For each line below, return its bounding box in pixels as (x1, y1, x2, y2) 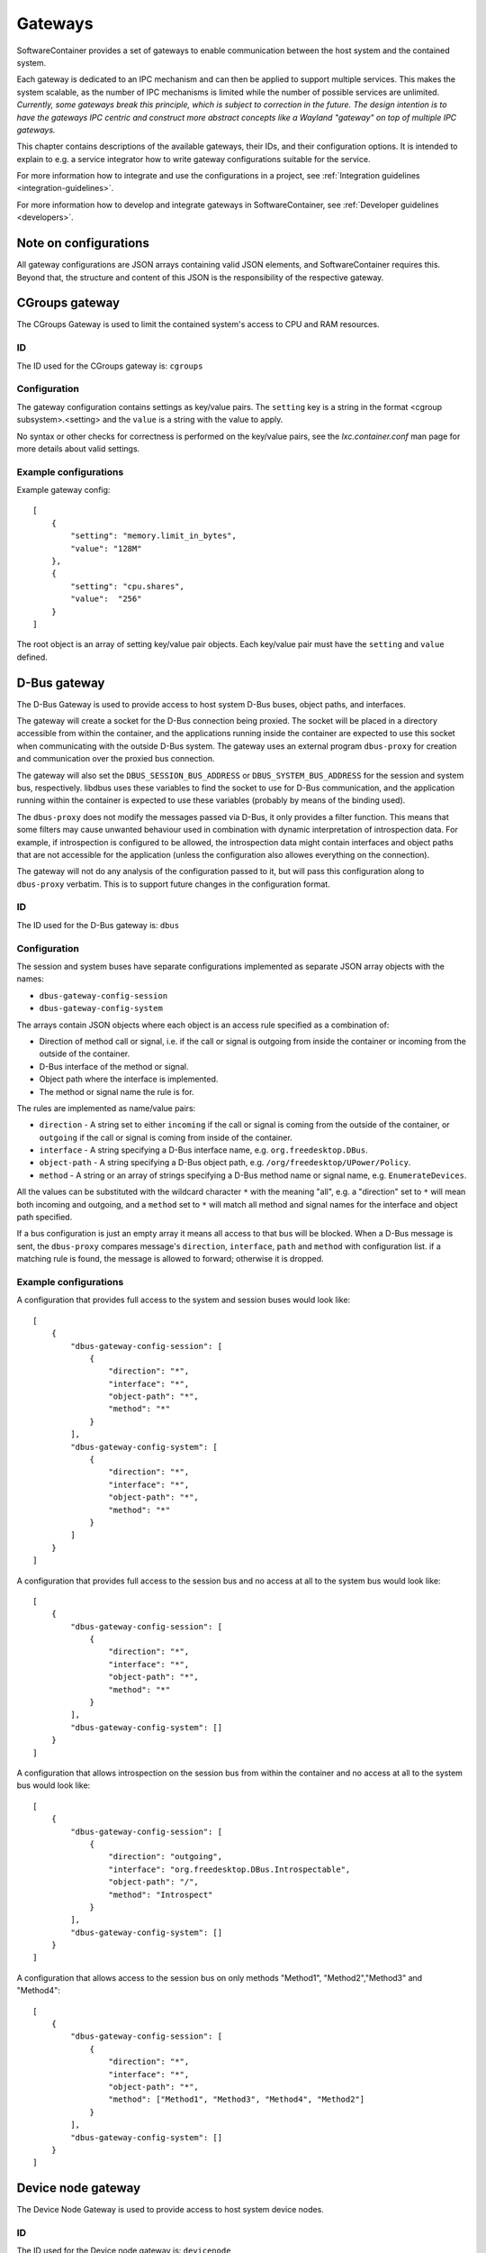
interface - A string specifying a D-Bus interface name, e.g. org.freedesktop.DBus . (39, 1145, 368, 1155)
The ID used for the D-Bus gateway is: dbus (16, 919, 180, 930)
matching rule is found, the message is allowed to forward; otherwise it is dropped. (16, 1254, 324, 1264)
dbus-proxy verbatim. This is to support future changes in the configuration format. (16, 879, 330, 889)
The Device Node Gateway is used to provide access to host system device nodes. (16, 2204, 324, 2215)
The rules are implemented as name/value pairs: (16, 1102, 196, 1113)
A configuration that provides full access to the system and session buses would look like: (16, 1294, 351, 1306)
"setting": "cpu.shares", (70, 581, 184, 591)
